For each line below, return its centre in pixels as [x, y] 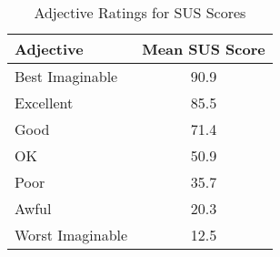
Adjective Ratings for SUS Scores [140, 12]
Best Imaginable [66, 76]
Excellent [44, 103]
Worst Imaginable [71, 235]
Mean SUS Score [204, 49]
